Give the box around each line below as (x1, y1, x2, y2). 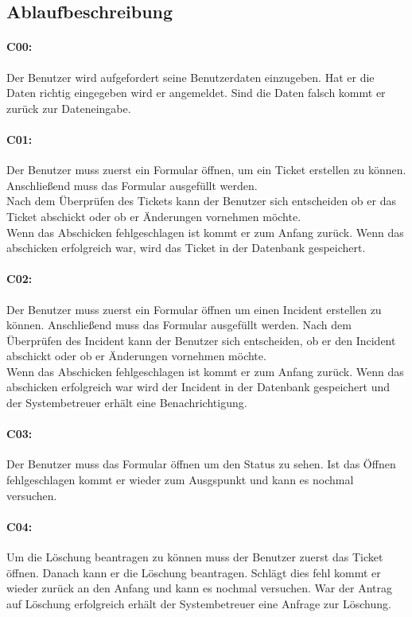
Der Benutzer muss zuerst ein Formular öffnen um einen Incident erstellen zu (6, 301, 382, 317)
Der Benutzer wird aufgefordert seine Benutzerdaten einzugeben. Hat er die (6, 68, 375, 85)
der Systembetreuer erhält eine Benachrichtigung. (6, 394, 247, 411)
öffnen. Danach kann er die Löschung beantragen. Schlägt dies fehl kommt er (6, 564, 381, 580)
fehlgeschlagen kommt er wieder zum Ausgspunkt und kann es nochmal (6, 471, 354, 488)
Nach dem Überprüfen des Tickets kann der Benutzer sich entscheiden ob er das (6, 192, 396, 209)
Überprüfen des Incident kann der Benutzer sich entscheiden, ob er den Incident (6, 332, 396, 348)
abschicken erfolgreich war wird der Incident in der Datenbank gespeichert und (6, 378, 391, 395)
